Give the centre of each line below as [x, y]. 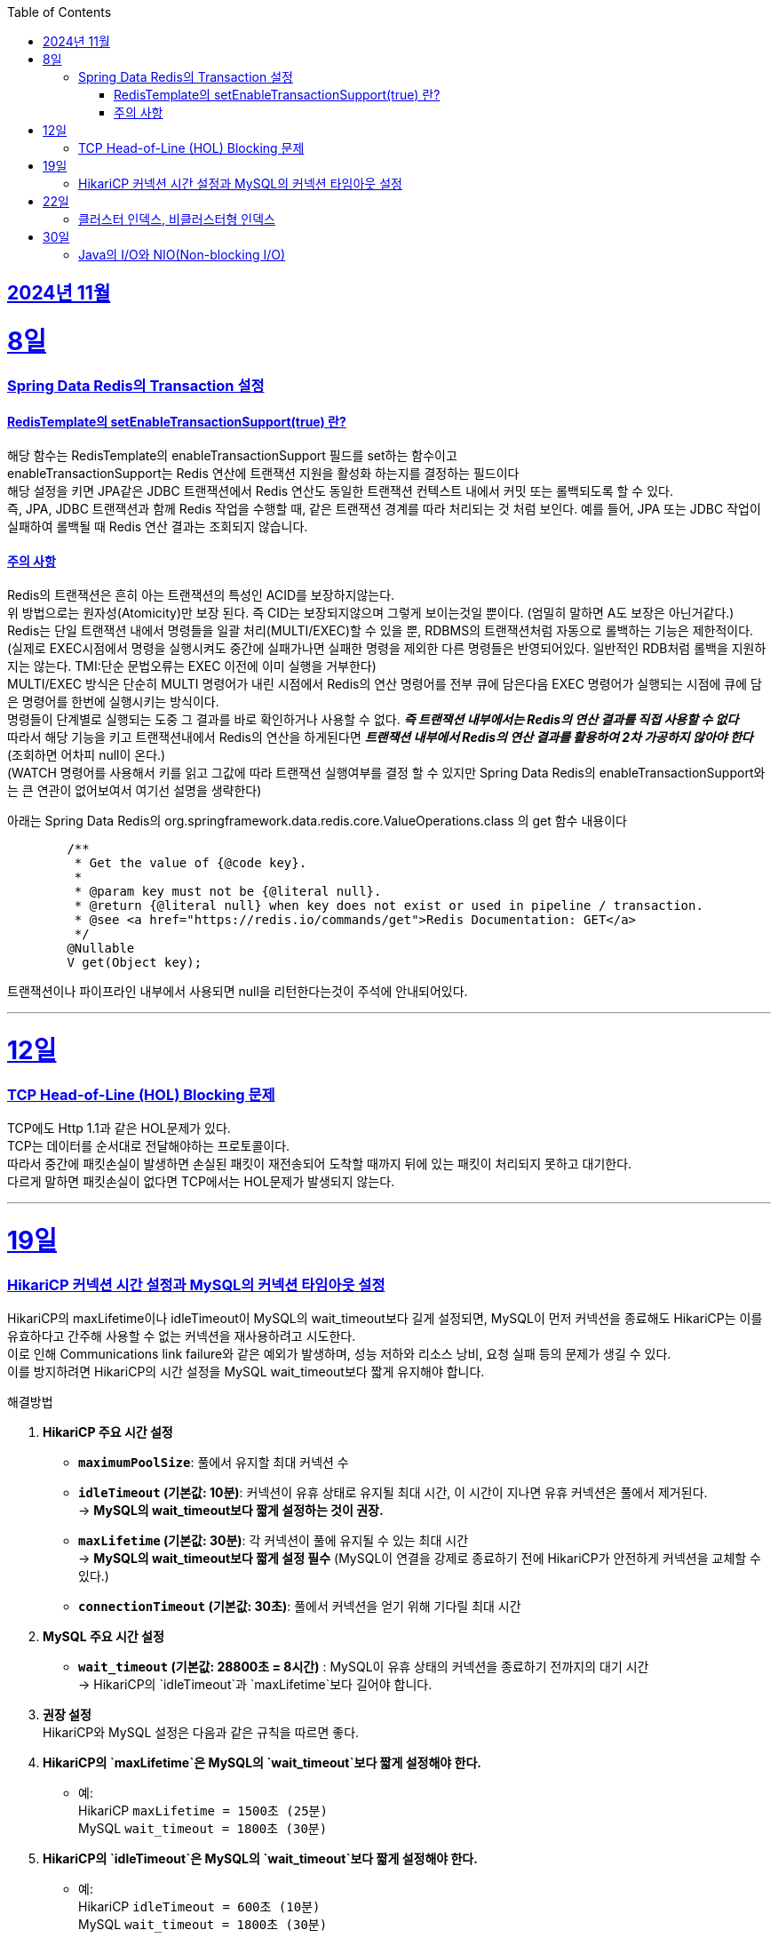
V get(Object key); [135, 963]
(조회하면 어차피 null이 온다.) [87, 755]
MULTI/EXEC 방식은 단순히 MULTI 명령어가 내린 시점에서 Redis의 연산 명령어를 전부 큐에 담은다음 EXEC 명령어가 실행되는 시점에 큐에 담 [385, 684]
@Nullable [101, 949]
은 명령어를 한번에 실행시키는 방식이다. [113, 702]
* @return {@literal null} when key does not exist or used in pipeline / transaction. [389, 906]
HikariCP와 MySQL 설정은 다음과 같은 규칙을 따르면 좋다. [201, 1733]
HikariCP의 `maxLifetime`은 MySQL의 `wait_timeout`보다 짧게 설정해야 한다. [262, 1763]
